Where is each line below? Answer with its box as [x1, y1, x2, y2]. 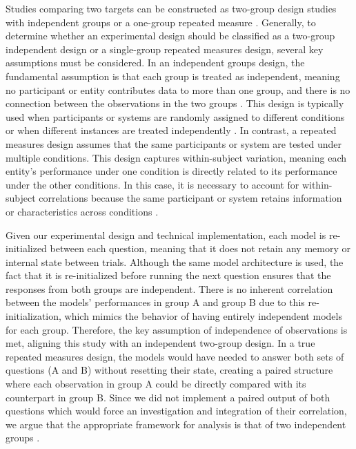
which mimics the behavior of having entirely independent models [64, 309, 342, 323]
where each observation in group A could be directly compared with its [6, 376, 306, 391]
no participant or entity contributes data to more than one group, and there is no [6, 82, 350, 97]
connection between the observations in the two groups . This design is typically [6, 96, 344, 111]
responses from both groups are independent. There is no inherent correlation [6, 281, 333, 296]
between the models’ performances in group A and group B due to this [6, 295, 305, 309]
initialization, [6, 309, 61, 323]
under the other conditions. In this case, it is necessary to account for [6, 177, 299, 191]
